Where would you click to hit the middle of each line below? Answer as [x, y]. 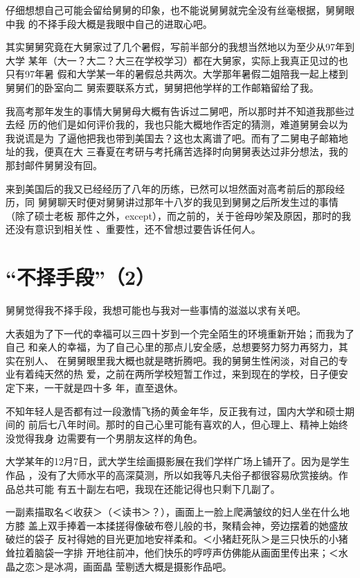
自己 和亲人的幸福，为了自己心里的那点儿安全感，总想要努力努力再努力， [172, 347]
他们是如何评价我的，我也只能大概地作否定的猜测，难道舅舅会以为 [198, 124]
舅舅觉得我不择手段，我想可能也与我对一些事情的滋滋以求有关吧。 [156, 310]
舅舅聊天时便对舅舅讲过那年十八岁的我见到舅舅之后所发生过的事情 [188, 202]
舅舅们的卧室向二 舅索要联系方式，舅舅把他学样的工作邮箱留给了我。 [162, 87]
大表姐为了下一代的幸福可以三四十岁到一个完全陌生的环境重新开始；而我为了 [180, 333]
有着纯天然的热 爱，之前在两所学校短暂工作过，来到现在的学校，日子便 [177, 374]
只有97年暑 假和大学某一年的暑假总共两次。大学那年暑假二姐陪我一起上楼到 [177, 74]
